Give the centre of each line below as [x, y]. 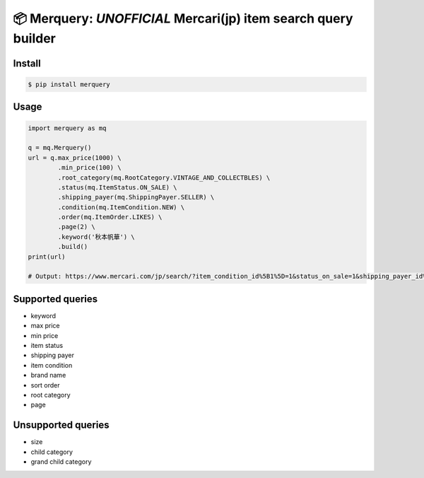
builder [34, 38]
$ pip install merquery [69, 84]
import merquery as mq [67, 128]
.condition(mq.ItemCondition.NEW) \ [121, 207]
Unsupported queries [61, 425]
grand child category [61, 462]
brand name [48, 375]
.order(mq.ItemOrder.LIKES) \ [110, 217]
